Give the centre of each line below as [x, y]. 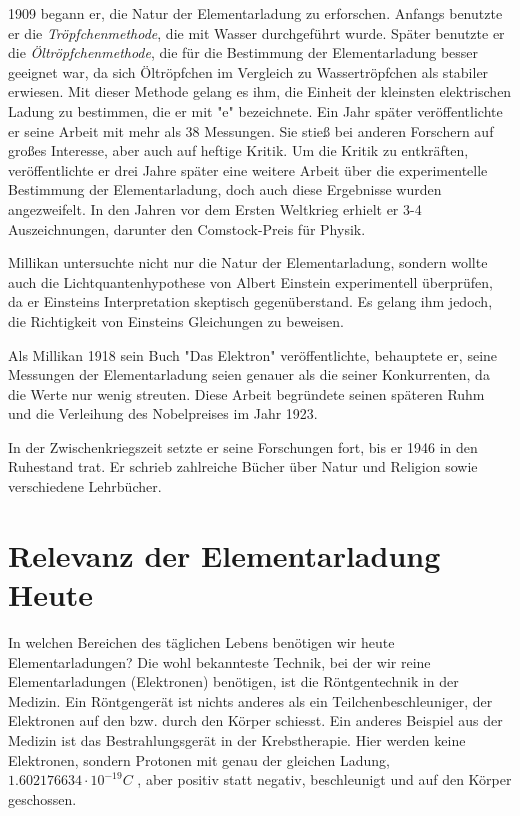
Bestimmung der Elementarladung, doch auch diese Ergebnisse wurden [225, 189]
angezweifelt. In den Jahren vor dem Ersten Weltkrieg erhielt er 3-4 [215, 208]
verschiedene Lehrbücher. [85, 486]
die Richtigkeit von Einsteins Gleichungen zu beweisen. [176, 320]
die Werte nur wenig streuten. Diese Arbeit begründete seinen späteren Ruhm [246, 393]
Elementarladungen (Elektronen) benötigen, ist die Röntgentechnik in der [233, 681]
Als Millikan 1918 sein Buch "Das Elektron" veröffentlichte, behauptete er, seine [253, 354]
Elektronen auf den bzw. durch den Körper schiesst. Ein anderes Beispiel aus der [255, 720]
